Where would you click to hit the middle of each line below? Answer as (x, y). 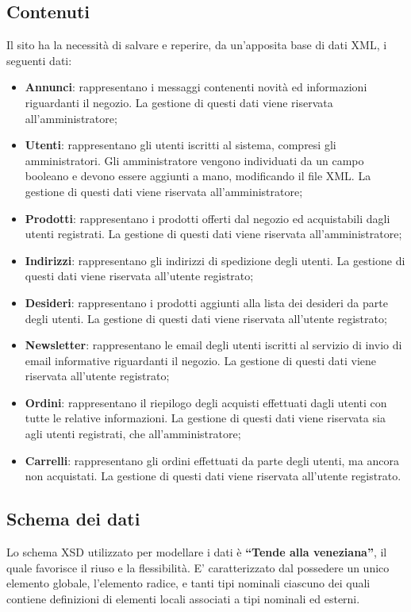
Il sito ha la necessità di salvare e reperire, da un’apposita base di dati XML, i (197, 45)
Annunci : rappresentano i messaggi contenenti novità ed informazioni (196, 87)
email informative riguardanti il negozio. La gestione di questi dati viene (201, 360)
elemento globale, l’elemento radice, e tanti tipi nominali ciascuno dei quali (188, 583)
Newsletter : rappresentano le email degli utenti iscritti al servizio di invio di (213, 345)
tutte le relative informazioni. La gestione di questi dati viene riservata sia (205, 418)
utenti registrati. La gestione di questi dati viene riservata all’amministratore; (213, 234)
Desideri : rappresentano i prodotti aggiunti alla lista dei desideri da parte (206, 302)
